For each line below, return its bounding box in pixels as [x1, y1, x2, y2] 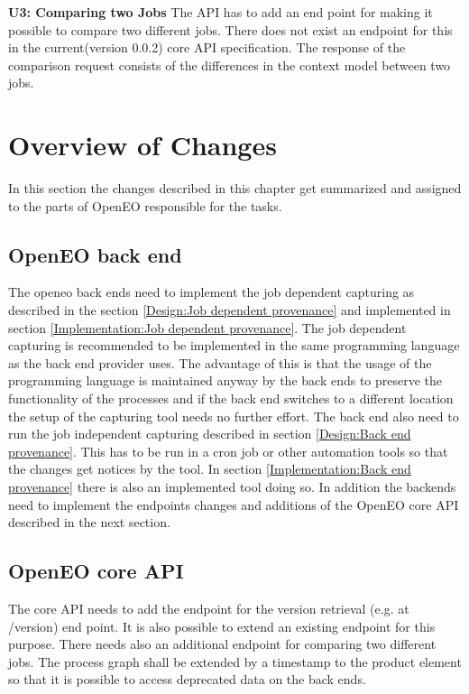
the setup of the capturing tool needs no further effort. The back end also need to [8, 406, 459, 425]
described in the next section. [8, 513, 170, 532]
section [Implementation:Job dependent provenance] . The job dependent [8, 318, 407, 337]
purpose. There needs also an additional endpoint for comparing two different [8, 634, 437, 653]
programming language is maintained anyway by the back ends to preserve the [8, 371, 443, 390]
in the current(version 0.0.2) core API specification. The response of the [8, 38, 406, 57]
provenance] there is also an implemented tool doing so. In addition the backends [8, 477, 456, 496]
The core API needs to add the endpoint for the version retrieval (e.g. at [8, 599, 409, 617]
